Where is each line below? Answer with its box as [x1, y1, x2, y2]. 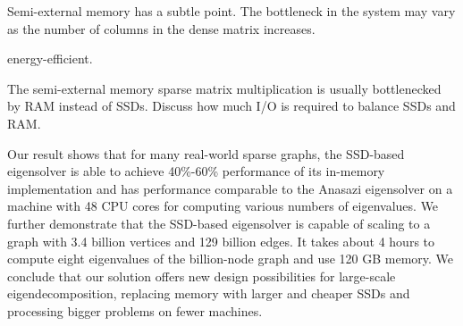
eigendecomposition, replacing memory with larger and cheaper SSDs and [7, 284, 410, 303]
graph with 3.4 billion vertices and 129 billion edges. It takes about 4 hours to [7, 231, 435, 250]
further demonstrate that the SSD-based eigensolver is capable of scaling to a [7, 213, 431, 232]
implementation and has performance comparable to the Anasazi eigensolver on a [7, 179, 453, 197]
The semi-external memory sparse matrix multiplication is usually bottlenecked [7, 79, 442, 97]
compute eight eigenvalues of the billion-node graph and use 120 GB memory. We [7, 249, 454, 268]
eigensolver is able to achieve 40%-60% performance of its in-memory [7, 162, 385, 180]
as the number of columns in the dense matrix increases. [7, 19, 316, 38]
